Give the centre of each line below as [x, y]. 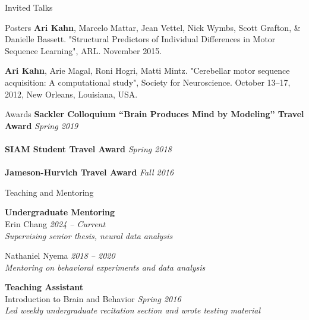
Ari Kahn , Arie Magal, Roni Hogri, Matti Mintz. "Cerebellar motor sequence [147, 70]
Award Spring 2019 [42, 125]
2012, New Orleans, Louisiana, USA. [71, 94]
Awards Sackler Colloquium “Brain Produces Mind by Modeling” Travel [154, 114]
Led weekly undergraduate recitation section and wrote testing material [133, 310]
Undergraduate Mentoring [60, 212]
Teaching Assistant [44, 287]
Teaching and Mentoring [49, 192]
